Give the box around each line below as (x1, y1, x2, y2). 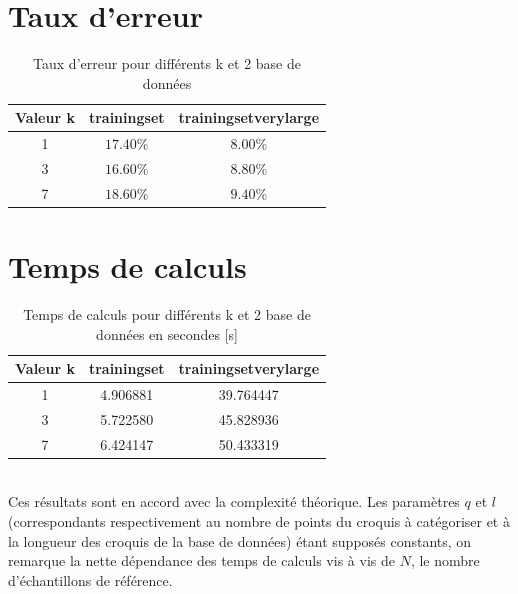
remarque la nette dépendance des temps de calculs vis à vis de (8, 550, 395, 571)
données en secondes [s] (96, 323, 238, 344)
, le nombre (410, 550, 480, 571)
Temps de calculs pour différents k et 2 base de (23, 304, 311, 325)
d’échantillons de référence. (8, 569, 173, 590)
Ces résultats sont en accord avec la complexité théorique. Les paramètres (8, 491, 460, 512)
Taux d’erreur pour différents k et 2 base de (33, 53, 301, 74)
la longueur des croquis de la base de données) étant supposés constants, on (8, 530, 472, 551)
